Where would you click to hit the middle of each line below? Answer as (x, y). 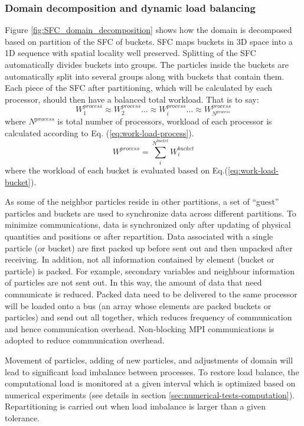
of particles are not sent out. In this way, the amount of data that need (133, 282)
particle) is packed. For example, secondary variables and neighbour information (150, 271)
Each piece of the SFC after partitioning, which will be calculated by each (139, 88)
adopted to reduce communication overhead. (85, 340)
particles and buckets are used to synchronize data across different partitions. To (151, 213)
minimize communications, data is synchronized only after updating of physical (148, 225)
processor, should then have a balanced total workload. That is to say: (132, 99)
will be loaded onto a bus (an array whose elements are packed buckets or (138, 305)
